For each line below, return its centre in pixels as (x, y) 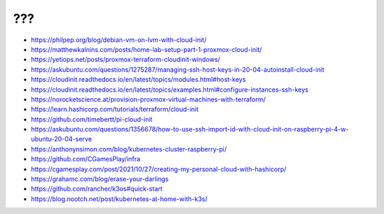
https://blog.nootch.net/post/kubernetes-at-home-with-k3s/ (119, 198)
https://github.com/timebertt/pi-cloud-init (92, 119)
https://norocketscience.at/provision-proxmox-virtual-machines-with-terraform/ (148, 99)
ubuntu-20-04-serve (62, 139)
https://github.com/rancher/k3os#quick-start (97, 189)
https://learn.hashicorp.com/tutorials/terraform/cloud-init (115, 109)
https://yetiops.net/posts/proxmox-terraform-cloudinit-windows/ (126, 60)
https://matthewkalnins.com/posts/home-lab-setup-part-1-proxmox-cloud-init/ (146, 49)
